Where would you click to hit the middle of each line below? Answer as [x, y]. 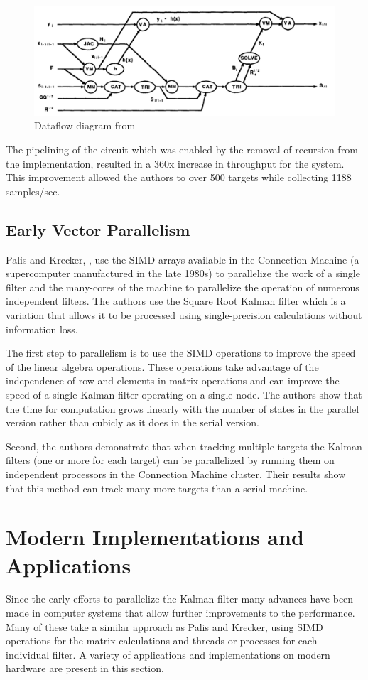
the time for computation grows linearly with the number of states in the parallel [183, 408]
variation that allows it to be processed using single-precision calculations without [184, 315]
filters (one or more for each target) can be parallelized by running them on [170, 460]
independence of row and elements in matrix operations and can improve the [173, 381]
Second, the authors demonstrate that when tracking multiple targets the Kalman [184, 446]
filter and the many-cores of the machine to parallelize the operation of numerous [183, 287]
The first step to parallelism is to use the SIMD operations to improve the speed [181, 353]
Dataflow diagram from [85, 125]
